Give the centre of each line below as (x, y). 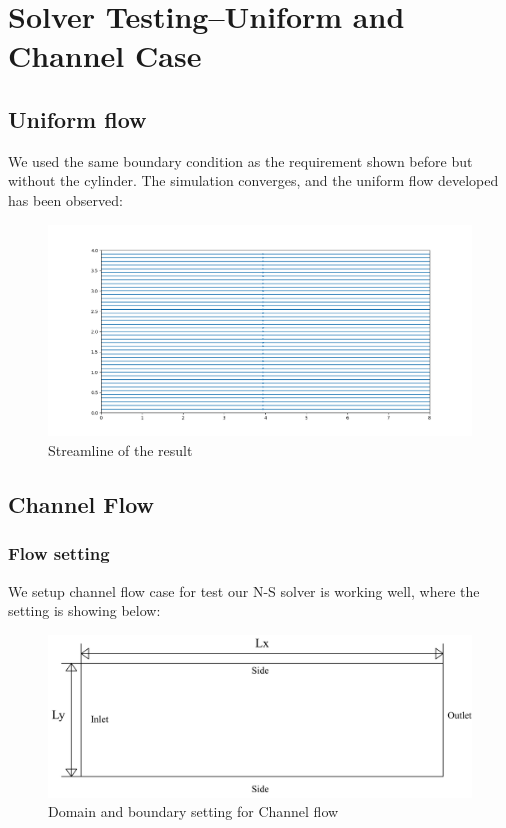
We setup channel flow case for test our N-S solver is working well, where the (244, 590)
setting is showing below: (84, 610)
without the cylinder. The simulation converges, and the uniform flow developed (253, 180)
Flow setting (59, 553)
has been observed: (65, 199)
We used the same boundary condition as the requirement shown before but (240, 160)
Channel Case (105, 55)
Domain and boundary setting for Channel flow (193, 811)
